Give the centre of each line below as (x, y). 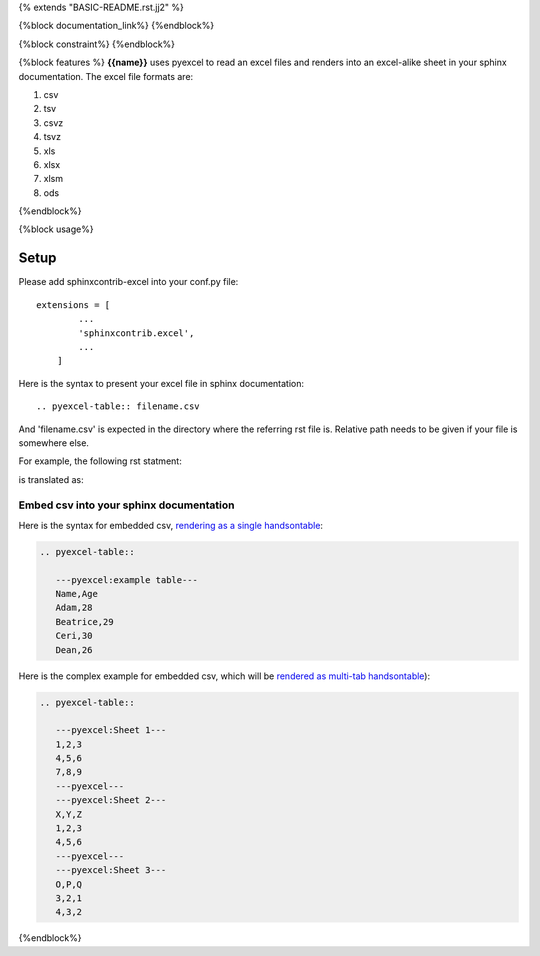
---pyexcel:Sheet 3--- (111, 870)
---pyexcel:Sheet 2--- (111, 800)
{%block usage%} (56, 229)
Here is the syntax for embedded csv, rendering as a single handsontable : (171, 525)
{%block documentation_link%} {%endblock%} (116, 26)
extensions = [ (73, 304)
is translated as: (51, 479)
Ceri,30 (74, 636)
